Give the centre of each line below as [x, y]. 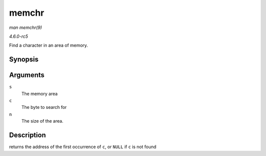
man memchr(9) [26, 27]
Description [28, 135]
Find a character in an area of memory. [49, 45]
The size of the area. [42, 121]
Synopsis [24, 60]
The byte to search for [44, 107]
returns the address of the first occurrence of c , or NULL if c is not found [83, 147]
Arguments [27, 75]
